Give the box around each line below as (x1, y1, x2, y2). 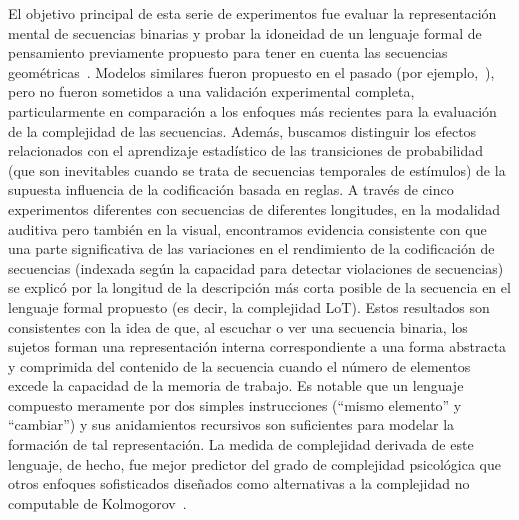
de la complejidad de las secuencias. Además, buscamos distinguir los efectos (8, 120, 477, 141)
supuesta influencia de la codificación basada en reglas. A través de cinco (8, 179, 454, 200)
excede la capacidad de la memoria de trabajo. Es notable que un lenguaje (8, 375, 464, 396)
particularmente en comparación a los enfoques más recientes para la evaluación (8, 100, 497, 121)
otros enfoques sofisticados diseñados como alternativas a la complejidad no (8, 473, 470, 494)
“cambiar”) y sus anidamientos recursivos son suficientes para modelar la (8, 414, 455, 435)
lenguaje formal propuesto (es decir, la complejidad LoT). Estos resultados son (8, 296, 490, 317)
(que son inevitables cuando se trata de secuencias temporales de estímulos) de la (8, 159, 506, 180)
